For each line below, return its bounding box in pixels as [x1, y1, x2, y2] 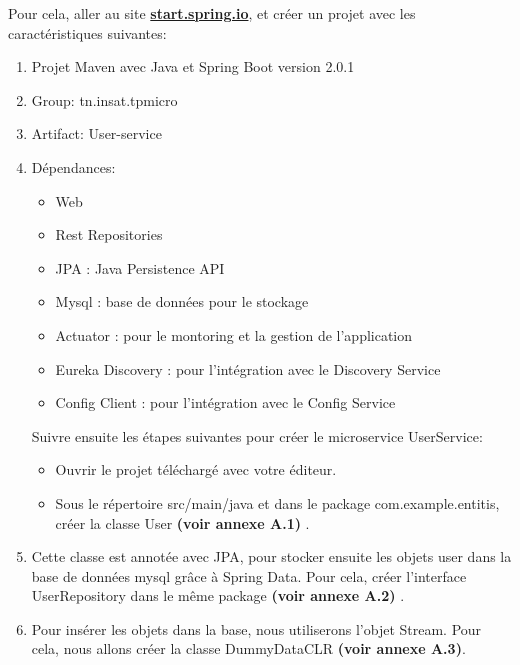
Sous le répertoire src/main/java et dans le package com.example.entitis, [55, 492, 500, 513]
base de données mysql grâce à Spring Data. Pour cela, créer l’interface [31, 565, 467, 586]
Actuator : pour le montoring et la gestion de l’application [55, 324, 413, 345]
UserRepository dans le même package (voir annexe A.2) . [31, 585, 405, 606]
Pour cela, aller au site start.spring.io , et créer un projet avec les [8, 3, 416, 23]
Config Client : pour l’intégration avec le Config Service [55, 392, 396, 413]
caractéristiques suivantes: [8, 22, 167, 43]
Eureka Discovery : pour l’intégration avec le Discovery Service [55, 358, 441, 379]
